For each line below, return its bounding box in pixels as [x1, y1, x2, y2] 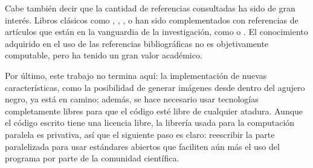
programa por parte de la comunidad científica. [5, 152, 179, 164]
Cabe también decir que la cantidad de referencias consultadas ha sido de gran [5, 2, 295, 14]
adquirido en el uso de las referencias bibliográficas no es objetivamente [5, 37, 269, 49]
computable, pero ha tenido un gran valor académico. [5, 49, 202, 61]
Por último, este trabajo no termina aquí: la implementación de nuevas [5, 69, 267, 81]
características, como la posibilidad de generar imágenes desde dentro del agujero [5, 81, 305, 93]
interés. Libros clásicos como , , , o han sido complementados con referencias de [5, 13, 298, 26]
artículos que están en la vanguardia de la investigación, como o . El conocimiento [5, 25, 308, 38]
